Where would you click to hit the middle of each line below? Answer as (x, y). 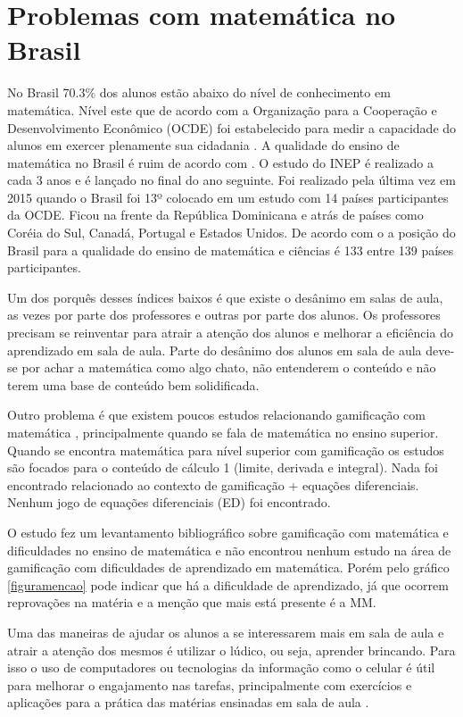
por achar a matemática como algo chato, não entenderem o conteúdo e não (229, 367)
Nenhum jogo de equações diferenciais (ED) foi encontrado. (169, 502)
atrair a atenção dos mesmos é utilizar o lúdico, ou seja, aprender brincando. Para (231, 650)
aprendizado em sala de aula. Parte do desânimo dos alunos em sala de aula (215, 350)
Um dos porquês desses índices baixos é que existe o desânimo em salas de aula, (225, 297)
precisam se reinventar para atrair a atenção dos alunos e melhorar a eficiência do (230, 333)
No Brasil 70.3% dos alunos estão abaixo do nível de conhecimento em (199, 92)
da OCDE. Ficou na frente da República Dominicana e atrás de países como (215, 215)
